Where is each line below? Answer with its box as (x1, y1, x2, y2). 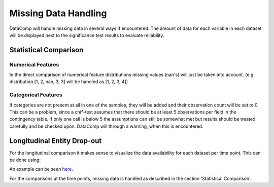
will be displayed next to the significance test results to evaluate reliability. (9, 32, 164, 38)
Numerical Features (9, 61, 59, 68)
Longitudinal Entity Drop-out (9, 136, 102, 145)
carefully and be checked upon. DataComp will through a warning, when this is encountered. (9, 123, 203, 129)
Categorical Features (9, 91, 63, 98)
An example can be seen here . (9, 166, 74, 172)
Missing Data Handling (9, 8, 107, 19)
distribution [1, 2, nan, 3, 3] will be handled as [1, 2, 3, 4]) (9, 79, 128, 85)
